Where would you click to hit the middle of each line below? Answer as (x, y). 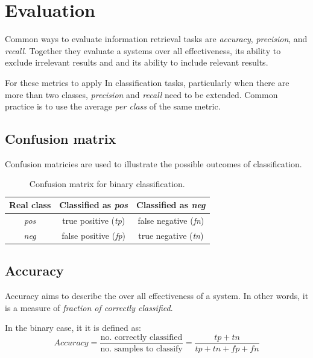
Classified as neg (171, 205)
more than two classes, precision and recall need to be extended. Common (141, 94)
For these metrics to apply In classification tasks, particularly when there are (147, 82)
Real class (30, 205)
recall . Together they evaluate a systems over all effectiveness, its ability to (143, 50)
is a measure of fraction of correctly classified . (89, 307)
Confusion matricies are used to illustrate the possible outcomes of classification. (153, 163)
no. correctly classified (141, 337)
